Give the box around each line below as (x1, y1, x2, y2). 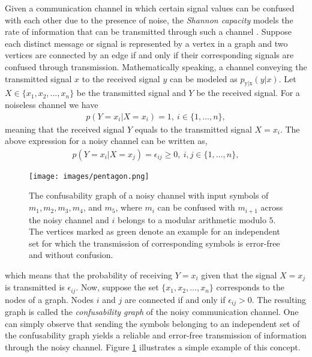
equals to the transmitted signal (134, 122, 252, 135)
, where (115, 201, 142, 214)
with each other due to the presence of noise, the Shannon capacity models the (5, 13, 293, 26)
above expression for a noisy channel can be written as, (5, 134, 208, 147)
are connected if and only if (124, 293, 226, 305)
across (260, 201, 283, 214)
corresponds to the (216, 281, 284, 293)
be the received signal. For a (196, 86, 300, 99)
